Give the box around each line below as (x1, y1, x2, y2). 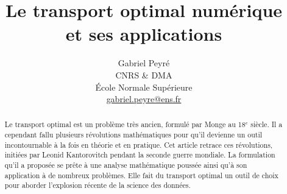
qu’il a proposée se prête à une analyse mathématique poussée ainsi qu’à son (4, 160, 247, 170)
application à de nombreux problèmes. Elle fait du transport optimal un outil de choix (4, 170, 278, 180)
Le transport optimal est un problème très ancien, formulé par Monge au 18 (4, 119, 246, 130)
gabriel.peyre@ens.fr (106, 92, 182, 105)
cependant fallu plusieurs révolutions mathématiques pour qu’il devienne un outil (4, 130, 263, 140)
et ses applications (65, 21, 222, 46)
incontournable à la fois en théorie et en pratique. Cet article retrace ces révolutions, (4, 139, 273, 150)
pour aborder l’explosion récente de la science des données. (4, 180, 191, 190)
